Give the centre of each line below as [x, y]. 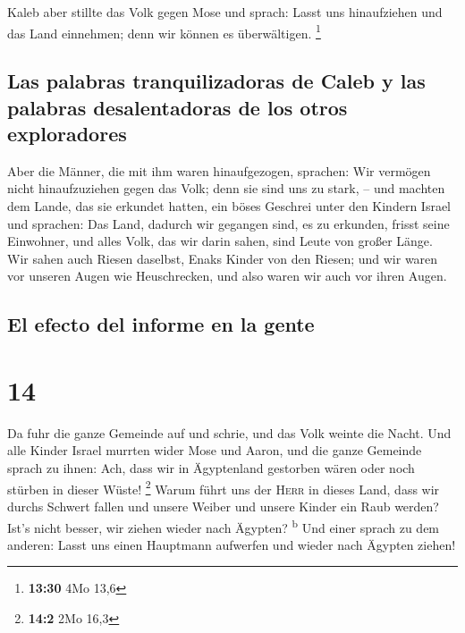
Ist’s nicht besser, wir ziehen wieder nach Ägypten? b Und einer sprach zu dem [224, 526]
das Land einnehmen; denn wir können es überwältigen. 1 [164, 31]
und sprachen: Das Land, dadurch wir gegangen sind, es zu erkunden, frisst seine [228, 223]
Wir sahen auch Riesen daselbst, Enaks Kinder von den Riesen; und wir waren [223, 258]
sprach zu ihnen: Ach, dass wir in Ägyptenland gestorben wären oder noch [211, 468]
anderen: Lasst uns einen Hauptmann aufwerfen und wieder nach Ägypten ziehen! [232, 544]
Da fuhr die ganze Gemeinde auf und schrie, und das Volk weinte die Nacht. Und [229, 432]
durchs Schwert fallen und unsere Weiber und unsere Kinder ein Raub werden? [223, 506]
